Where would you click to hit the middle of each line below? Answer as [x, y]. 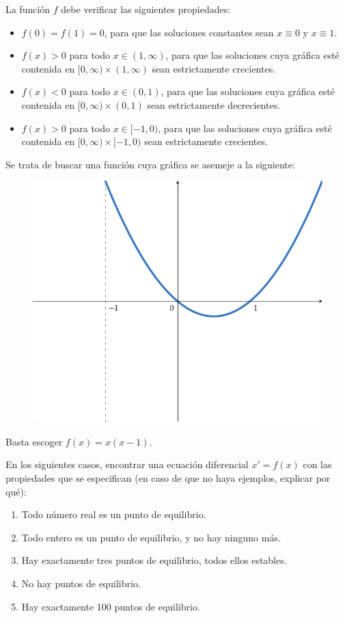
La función [28, 9]
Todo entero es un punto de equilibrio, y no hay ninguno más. [151, 537]
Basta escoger [34, 441]
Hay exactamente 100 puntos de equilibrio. [111, 606]
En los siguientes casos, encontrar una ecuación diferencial [127, 464]
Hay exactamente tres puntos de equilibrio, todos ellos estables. [154, 560]
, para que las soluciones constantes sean [189, 32]
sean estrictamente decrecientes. [214, 104]
